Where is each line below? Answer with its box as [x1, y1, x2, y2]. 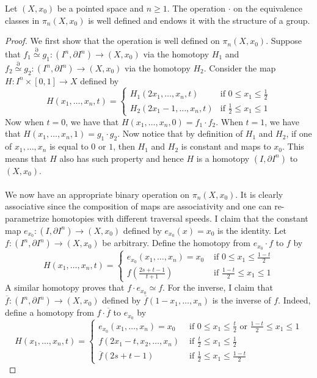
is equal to [49, 140, 89, 153]
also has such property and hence [59, 151, 184, 164]
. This [282, 140, 304, 153]
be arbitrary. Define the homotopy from [102, 236, 250, 249]
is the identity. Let [217, 224, 287, 236]
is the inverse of [212, 294, 271, 307]
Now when [5, 115, 44, 128]
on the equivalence [233, 2, 303, 14]
